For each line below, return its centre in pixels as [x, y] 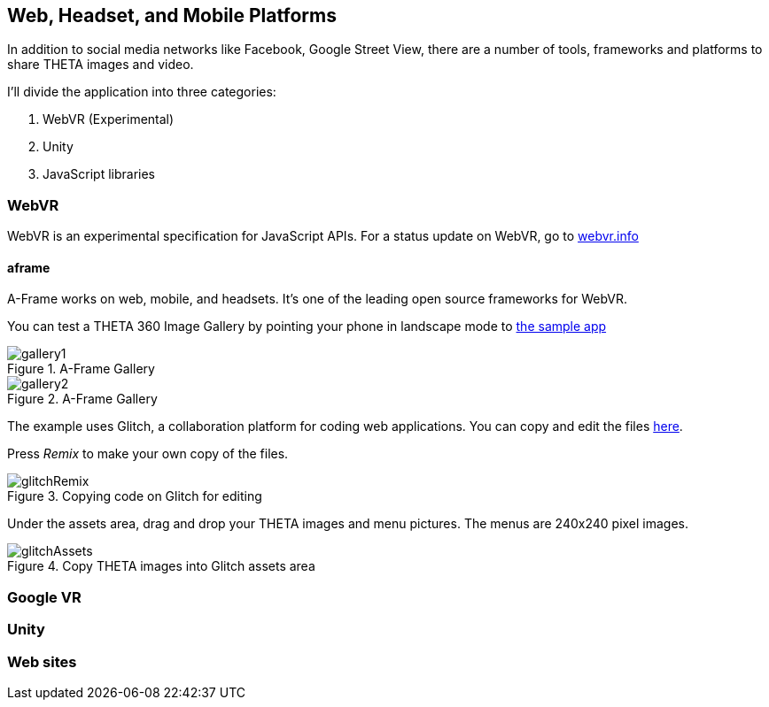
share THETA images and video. [101, 65]
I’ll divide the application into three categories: [142, 92]
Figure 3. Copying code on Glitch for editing [135, 496]
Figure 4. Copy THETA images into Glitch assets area [161, 566]
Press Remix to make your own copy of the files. [148, 454]
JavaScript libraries [99, 174]
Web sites [42, 661]
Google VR [44, 597]
